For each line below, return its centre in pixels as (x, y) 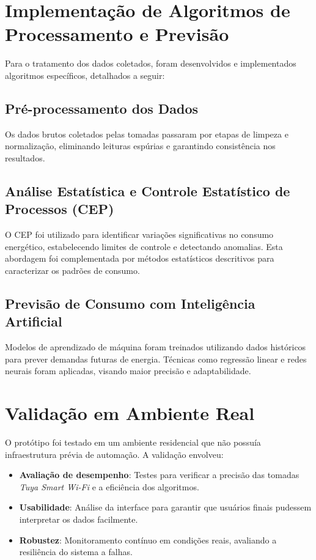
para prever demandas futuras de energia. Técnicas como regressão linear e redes (156, 359)
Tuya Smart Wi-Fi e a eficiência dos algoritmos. (109, 486)
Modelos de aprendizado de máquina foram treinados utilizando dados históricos (156, 347)
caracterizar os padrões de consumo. (72, 270)
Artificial (34, 321)
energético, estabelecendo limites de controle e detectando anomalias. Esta (144, 246)
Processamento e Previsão (117, 34)
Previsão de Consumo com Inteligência (130, 303)
